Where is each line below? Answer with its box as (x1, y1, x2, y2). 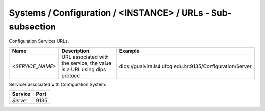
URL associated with (61, 54, 109, 60)
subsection (9, 21, 56, 32)
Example (119, 47, 140, 54)
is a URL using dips (61, 66, 106, 73)
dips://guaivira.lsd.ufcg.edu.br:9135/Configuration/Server (119, 63, 252, 70)
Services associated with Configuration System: (9, 82, 106, 87)
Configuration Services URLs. (9, 38, 69, 44)
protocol (61, 72, 81, 79)
